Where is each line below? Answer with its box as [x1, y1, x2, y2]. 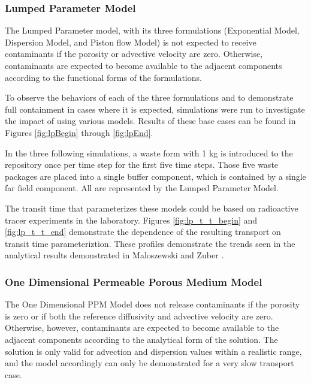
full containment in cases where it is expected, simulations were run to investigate [5, 102, 305, 115]
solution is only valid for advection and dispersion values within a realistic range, [5, 345, 302, 357]
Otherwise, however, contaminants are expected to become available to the [5, 321, 279, 334]
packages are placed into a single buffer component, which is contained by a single [5, 170, 306, 182]
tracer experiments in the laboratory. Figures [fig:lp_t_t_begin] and [5, 213, 258, 226]
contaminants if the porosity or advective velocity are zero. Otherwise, [5, 47, 263, 60]
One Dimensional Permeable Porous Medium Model [5, 274, 262, 289]
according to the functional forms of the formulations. [5, 71, 202, 83]
